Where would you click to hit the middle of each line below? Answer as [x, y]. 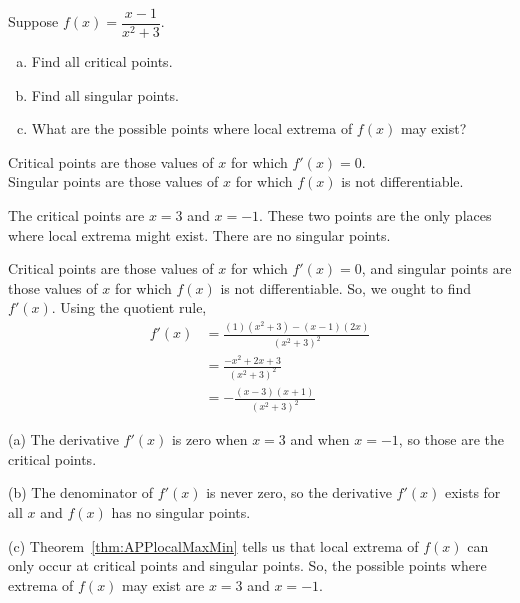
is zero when [209, 439]
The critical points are [76, 215]
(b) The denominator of [81, 492]
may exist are [163, 584]
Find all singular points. [105, 94]
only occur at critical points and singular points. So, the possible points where [247, 565]
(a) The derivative [63, 439]
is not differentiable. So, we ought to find [346, 287]
